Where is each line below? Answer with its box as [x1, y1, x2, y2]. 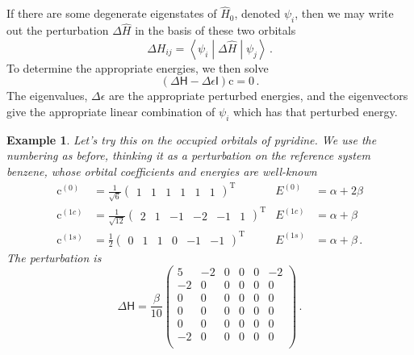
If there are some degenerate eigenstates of [6, 5, 217, 22]
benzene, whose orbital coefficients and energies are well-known [6, 163, 317, 179]
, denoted [234, 5, 281, 22]
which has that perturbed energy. [232, 103, 398, 120]
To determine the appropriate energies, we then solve [6, 59, 269, 76]
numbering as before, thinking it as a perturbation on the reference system [6, 147, 370, 164]
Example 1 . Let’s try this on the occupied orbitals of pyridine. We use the [6, 131, 377, 148]
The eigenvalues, [6, 87, 88, 104]
